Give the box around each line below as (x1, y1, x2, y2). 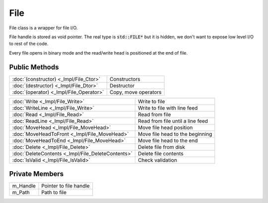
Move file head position (138, 124, 193, 131)
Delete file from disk (138, 143, 186, 150)
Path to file (41, 189, 67, 196)
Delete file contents (138, 150, 184, 157)
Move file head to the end (138, 137, 198, 144)
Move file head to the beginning (138, 131, 212, 137)
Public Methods (9, 63, 59, 71)
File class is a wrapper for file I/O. (9, 25, 78, 31)
